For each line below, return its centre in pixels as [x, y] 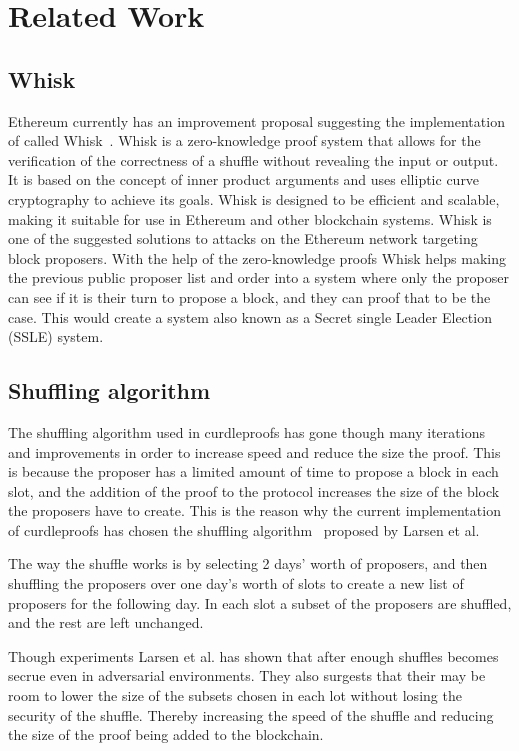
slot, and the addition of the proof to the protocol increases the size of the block [254, 490]
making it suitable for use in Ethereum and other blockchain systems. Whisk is [250, 218]
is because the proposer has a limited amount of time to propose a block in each [253, 471]
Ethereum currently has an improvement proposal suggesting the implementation [256, 120]
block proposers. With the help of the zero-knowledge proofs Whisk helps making [257, 257]
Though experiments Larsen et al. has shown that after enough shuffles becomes [253, 655]
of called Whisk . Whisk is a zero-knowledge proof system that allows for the [244, 140]
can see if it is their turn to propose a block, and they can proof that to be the [249, 296]
